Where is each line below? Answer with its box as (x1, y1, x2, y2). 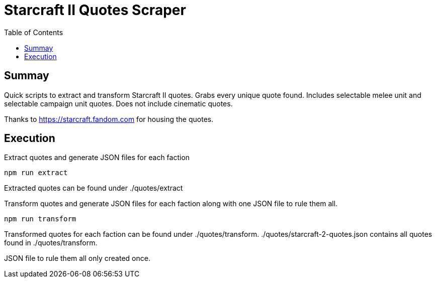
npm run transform (4, 215, 76, 223)
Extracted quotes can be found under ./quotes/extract (4, 184, 183, 193)
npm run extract (4, 169, 68, 177)
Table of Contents (4, 28, 63, 37)
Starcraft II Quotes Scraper (4, 2, 186, 19)
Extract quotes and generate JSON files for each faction (4, 153, 190, 162)
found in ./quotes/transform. (4, 238, 98, 247)
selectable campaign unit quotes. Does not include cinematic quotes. (4, 99, 233, 108)
